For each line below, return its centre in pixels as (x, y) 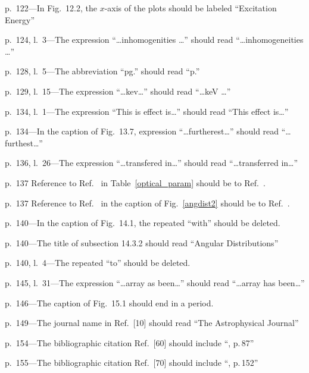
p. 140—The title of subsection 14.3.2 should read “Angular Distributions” (142, 242)
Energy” (20, 19)
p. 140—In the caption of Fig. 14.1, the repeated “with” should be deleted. (143, 223)
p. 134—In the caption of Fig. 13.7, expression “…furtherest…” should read (142, 131)
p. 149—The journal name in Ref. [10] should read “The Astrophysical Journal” (152, 323)
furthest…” (24, 142)
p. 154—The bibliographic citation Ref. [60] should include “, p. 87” (129, 342)
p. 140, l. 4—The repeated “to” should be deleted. (98, 263)
